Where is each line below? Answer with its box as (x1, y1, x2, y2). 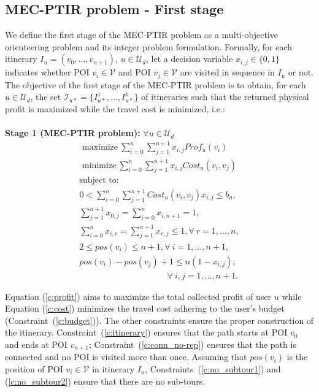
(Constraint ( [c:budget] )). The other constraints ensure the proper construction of (5, 313, 314, 326)
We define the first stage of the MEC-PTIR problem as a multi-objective (5, 28, 278, 41)
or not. (288, 66, 314, 79)
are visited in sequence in (180, 66, 275, 79)
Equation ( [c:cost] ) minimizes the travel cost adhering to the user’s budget (5, 302, 285, 315)
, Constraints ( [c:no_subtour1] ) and (145, 363, 281, 375)
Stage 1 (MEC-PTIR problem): (5, 126, 140, 139)
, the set (30, 90, 61, 103)
